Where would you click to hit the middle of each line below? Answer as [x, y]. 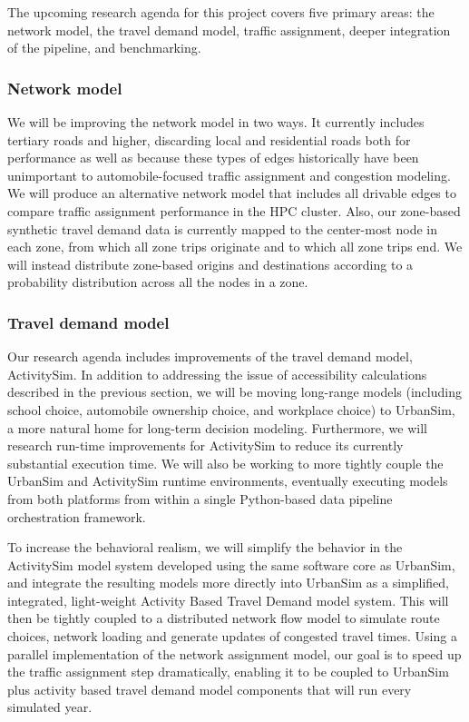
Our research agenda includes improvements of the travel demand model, [210, 356]
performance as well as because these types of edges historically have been [213, 158]
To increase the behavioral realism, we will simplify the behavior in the [205, 547]
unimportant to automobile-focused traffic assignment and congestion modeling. [229, 175]
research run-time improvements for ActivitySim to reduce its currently [205, 445]
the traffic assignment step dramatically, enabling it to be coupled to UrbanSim [228, 672]
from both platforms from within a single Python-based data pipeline [200, 498]
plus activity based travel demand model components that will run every [210, 689]
